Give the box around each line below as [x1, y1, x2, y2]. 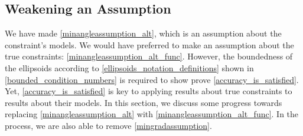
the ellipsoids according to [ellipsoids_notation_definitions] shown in [5, 61, 254, 74]
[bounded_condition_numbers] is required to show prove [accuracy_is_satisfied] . [5, 73, 299, 85]
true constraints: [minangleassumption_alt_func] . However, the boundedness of [5, 50, 293, 62]
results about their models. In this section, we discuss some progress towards [5, 96, 282, 108]
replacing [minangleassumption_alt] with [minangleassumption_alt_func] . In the [5, 108, 299, 120]
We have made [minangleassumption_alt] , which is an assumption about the [5, 27, 282, 39]
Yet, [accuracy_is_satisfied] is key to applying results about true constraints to [5, 85, 292, 97]
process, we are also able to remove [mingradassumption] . [5, 119, 212, 131]
